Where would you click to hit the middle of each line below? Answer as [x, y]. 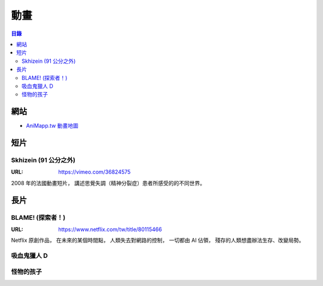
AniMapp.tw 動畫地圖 [52, 126]
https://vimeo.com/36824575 [95, 172]
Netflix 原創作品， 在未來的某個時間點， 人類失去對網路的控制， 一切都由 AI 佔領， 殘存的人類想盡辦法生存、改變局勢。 [158, 240]
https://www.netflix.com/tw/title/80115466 [110, 229]
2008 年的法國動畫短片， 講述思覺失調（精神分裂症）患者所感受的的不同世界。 [108, 183]
